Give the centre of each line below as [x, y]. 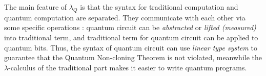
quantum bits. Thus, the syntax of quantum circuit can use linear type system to [131, 47]
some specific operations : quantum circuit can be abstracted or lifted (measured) [130, 27]
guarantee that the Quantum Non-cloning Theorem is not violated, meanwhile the [133, 57]
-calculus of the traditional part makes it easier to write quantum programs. [128, 67]
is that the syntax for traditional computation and [159, 7]
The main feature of [36, 7]
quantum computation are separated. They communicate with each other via [125, 17]
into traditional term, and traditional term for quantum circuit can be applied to [131, 37]
